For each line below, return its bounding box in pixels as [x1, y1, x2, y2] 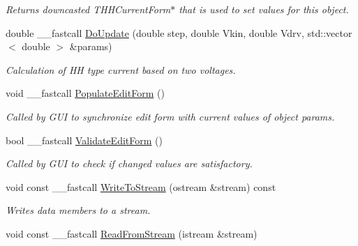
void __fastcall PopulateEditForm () [6, 86, 165, 100]
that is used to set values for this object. [179, 2, 349, 16]
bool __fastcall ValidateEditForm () [6, 132, 163, 147]
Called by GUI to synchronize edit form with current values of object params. [6, 109, 335, 123]
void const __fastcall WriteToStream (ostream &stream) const [6, 179, 276, 194]
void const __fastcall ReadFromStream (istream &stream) [6, 226, 258, 240]
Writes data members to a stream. [6, 203, 151, 217]
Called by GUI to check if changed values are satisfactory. [6, 156, 253, 171]
